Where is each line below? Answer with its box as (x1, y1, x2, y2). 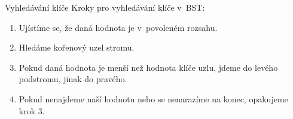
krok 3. (19, 104, 45, 117)
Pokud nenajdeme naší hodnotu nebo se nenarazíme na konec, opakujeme (19, 92, 288, 105)
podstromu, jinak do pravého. (19, 73, 127, 85)
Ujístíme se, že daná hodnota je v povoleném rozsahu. (19, 21, 218, 33)
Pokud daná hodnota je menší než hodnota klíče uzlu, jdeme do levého (19, 61, 278, 73)
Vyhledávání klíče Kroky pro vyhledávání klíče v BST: (5, 1, 205, 13)
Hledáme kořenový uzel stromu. (19, 41, 135, 54)
